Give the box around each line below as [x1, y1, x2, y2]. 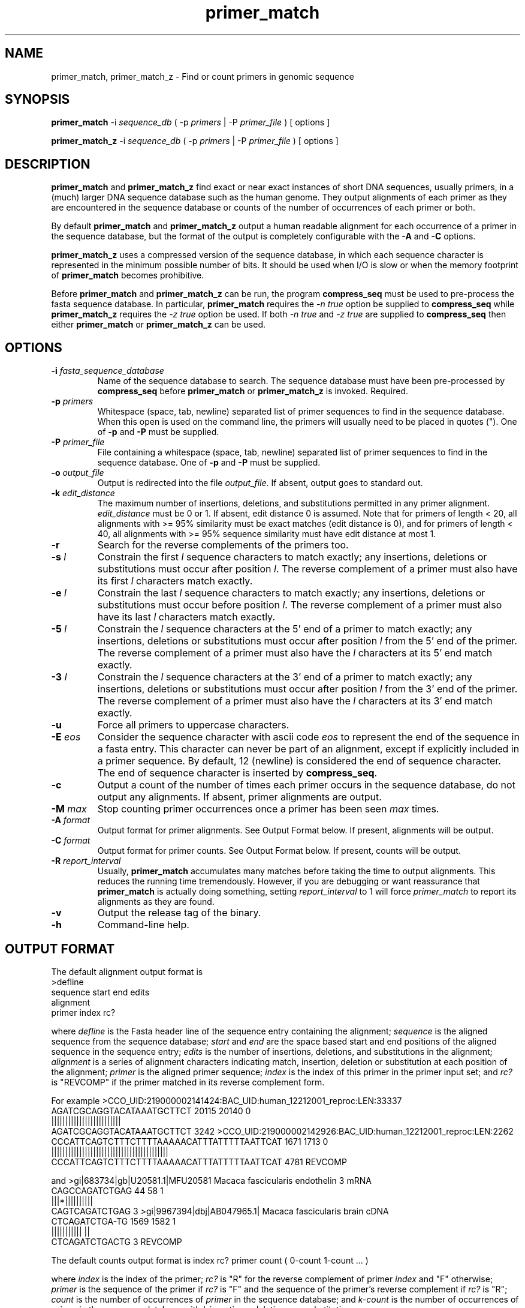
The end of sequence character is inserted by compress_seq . [97, 767, 378, 779]
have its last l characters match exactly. [97, 611, 276, 623]
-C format [51, 835, 90, 846]
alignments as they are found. [97, 896, 215, 907]
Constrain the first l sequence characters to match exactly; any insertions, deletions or [97, 551, 487, 563]
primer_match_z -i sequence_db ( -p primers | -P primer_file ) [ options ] [51, 136, 339, 146]
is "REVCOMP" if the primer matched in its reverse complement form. [51, 1076, 325, 1087]
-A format [51, 815, 90, 826]
